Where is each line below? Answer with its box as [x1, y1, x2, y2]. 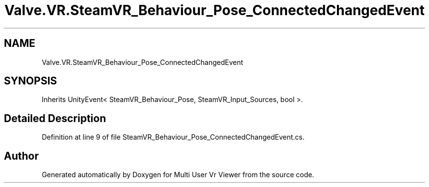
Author [4, 149, 39, 162]
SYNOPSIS [4, 75, 57, 87]
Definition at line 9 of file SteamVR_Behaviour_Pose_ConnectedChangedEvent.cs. [42, 133, 305, 142]
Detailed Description [4, 112, 106, 125]
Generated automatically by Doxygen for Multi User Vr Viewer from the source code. [42, 170, 314, 179]
